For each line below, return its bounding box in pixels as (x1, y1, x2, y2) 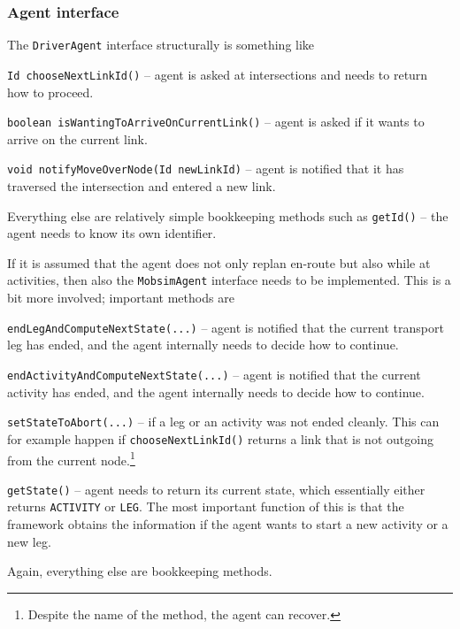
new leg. (7, 532, 51, 550)
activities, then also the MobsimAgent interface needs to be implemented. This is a (7, 271, 451, 289)
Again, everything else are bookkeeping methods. (7, 562, 272, 580)
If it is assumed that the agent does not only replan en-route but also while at (7, 253, 431, 272)
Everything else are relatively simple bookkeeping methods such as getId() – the (7, 206, 448, 225)
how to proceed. (7, 82, 94, 101)
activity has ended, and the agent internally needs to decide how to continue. (7, 382, 425, 401)
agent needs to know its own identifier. (7, 224, 217, 242)
